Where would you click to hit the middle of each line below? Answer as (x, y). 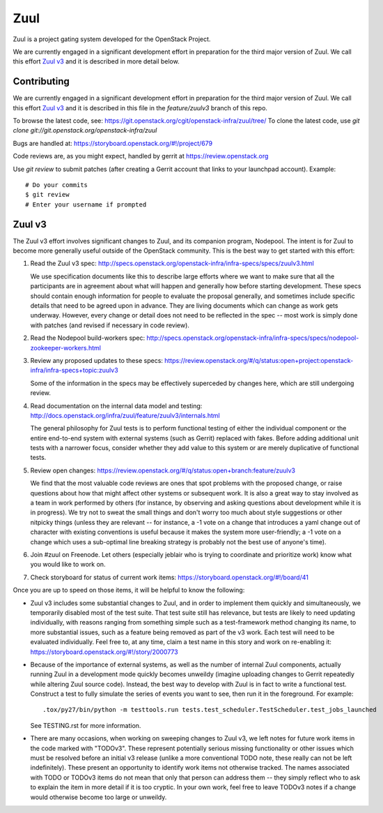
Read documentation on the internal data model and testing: (116, 405)
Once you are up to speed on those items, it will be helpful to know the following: (129, 590)
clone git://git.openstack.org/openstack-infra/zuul (85, 130)
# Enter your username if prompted (86, 204)
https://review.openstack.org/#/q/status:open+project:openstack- (259, 360)
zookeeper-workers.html (65, 348)
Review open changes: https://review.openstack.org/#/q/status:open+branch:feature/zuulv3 (163, 470)
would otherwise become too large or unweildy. (99, 797)
